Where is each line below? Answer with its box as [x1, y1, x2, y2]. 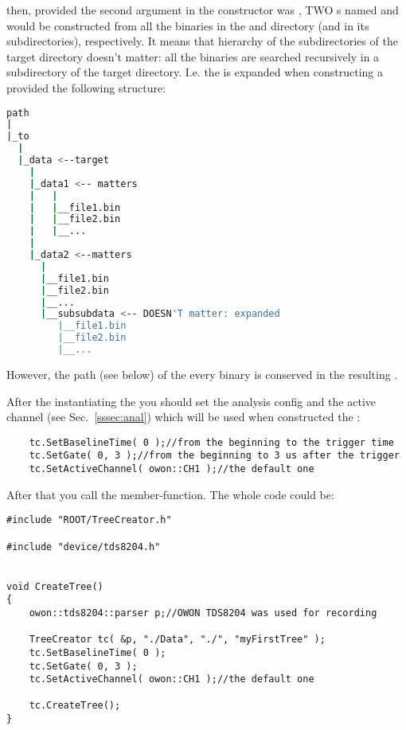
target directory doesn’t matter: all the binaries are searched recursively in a [6, 48, 380, 64]
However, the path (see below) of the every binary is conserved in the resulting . [6, 365, 398, 382]
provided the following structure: [6, 79, 166, 96]
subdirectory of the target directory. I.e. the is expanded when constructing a [6, 64, 383, 80]
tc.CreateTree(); [29, 700, 121, 712]
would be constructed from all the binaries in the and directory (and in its [6, 17, 369, 33]
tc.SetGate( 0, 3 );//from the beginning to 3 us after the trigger [29, 450, 400, 462]
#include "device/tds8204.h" [6, 541, 161, 552]
